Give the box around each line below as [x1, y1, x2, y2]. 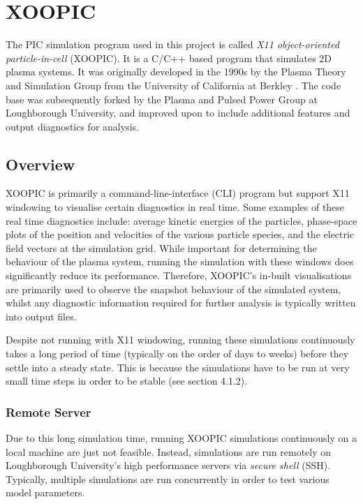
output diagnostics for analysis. [6, 119, 139, 133]
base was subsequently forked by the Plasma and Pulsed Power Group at [6, 91, 318, 106]
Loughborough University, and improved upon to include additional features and [6, 105, 350, 120]
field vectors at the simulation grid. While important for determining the [6, 240, 317, 255]
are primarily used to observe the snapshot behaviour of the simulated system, [6, 281, 341, 296]
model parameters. [6, 485, 85, 500]
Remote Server [6, 403, 91, 420]
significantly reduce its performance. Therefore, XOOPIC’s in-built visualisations [6, 268, 352, 283]
